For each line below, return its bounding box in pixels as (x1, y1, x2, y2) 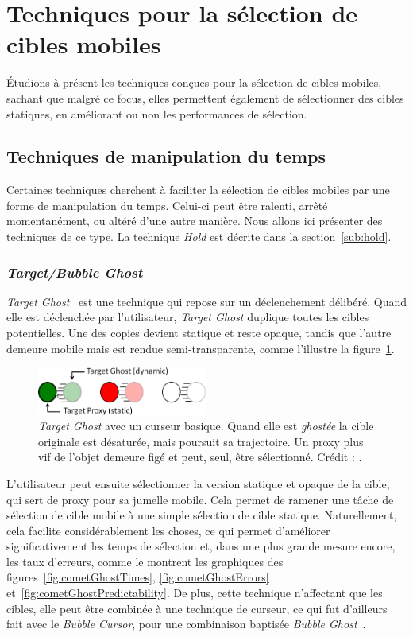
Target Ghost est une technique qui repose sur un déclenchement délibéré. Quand (6, 293, 407, 309)
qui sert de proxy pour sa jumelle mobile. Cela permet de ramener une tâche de (6, 491, 394, 507)
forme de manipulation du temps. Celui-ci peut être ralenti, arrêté (6, 196, 328, 213)
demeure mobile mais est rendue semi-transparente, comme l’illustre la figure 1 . (6, 340, 395, 356)
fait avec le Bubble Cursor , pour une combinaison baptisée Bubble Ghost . (6, 616, 366, 632)
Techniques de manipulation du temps (6, 144, 326, 169)
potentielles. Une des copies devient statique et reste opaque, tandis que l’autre (6, 324, 392, 341)
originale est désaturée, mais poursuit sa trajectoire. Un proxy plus (38, 433, 364, 449)
